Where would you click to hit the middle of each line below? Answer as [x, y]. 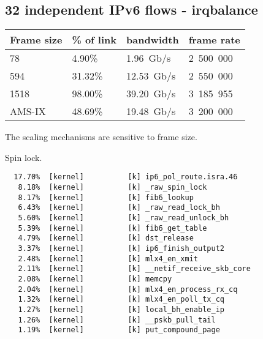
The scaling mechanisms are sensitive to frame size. [101, 137]
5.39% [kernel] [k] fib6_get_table [112, 228]
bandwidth [153, 40]
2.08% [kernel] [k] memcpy [95, 279]
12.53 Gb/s [151, 76]
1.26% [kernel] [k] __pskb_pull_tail [117, 320]
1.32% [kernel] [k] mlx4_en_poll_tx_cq [121, 300]
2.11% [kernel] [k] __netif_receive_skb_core [134, 269]
